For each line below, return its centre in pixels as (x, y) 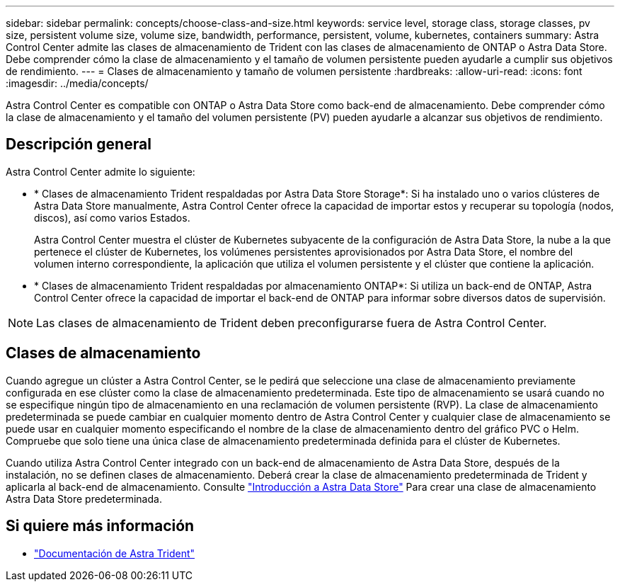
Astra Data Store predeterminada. (84, 498)
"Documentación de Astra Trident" (115, 553)
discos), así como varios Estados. (112, 217)
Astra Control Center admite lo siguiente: (101, 171)
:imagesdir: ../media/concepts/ (77, 83)
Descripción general (79, 144)
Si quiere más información (100, 526)
